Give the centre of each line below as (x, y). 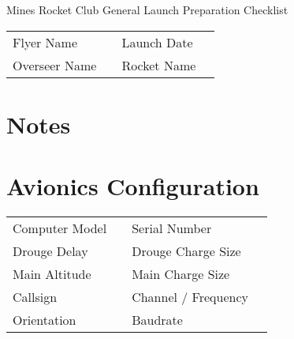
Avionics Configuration (133, 186)
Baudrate (157, 320)
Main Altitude (52, 274)
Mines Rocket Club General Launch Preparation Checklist (147, 9)
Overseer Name (55, 65)
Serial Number (172, 228)
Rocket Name (159, 65)
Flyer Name (45, 42)
